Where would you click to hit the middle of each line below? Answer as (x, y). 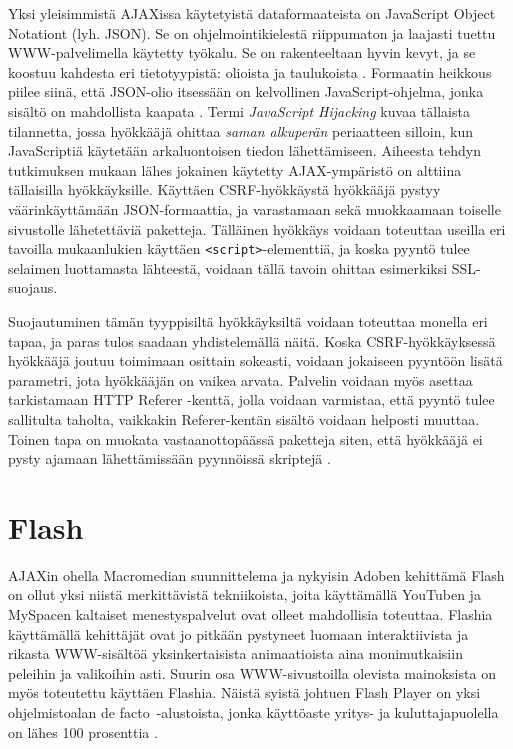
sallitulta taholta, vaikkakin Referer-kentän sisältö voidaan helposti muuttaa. (244, 418)
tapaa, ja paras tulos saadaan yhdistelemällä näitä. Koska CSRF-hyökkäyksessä (252, 340)
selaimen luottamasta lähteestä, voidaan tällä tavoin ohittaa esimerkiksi (228, 267)
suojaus (31, 287)
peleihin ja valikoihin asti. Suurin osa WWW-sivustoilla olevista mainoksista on (252, 672)
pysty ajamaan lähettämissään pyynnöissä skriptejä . (169, 458)
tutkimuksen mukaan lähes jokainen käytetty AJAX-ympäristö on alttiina (235, 169)
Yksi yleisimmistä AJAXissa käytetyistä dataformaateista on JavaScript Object (252, 13)
